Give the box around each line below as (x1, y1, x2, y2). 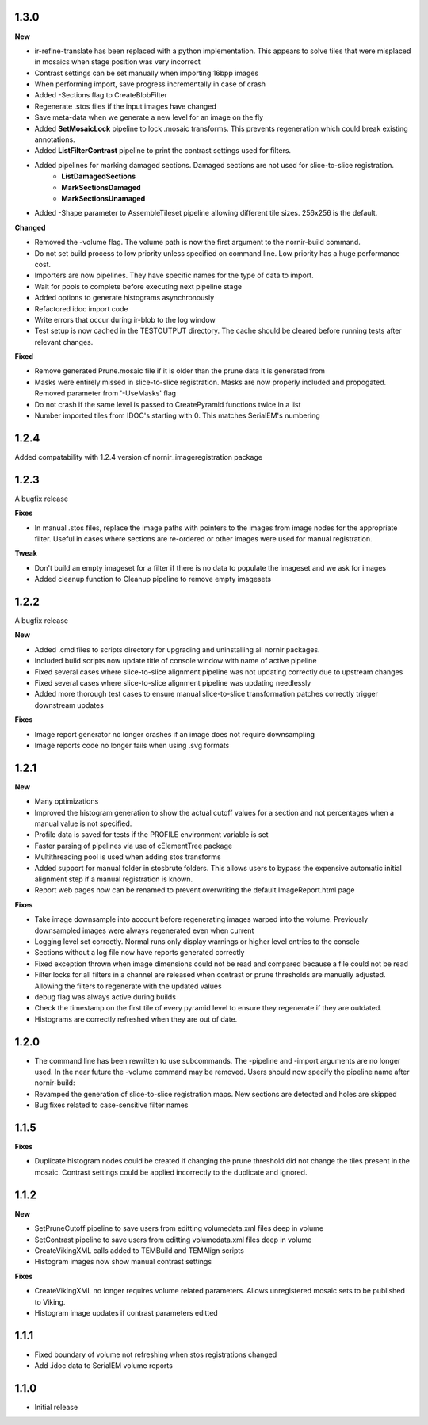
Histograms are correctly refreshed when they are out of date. (34, 1014, 238, 1024)
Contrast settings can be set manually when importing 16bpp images (34, 68, 259, 78)
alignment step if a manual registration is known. (34, 874, 193, 884)
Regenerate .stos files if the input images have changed (34, 101, 217, 111)
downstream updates (34, 700, 105, 709)
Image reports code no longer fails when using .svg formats (34, 740, 230, 750)
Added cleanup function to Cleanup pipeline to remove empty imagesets (34, 575, 272, 584)
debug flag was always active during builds (34, 991, 176, 1002)
